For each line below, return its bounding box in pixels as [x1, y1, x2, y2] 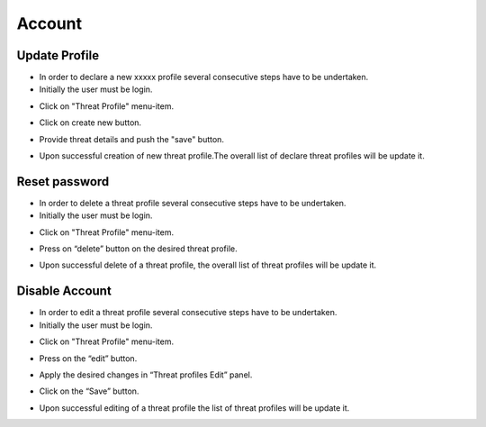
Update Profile [16, 48, 99, 63]
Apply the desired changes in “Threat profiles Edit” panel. [39, 369, 253, 380]
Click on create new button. [39, 117, 142, 128]
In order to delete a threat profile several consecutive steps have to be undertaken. [39, 197, 346, 208]
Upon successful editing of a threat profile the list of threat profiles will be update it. [39, 402, 350, 413]
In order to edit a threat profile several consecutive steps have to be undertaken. [39, 307, 337, 318]
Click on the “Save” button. [39, 386, 139, 396]
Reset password [16, 174, 110, 189]
